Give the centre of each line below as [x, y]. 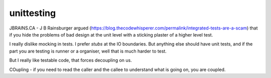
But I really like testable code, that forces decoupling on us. [71, 60]
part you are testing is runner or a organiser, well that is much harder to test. [88, 51]
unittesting [33, 13]
